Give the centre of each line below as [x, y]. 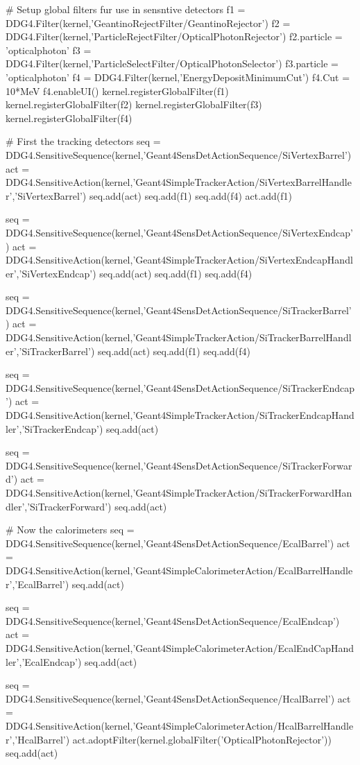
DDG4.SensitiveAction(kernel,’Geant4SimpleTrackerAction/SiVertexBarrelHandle [179, 182]
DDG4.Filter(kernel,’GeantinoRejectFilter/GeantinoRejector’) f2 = [148, 23]
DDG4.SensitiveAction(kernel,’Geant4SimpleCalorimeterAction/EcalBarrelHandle [179, 570]
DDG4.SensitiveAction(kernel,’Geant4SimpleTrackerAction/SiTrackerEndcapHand [180, 415]
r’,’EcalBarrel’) [37, 584]
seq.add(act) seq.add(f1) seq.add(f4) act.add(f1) [190, 195]
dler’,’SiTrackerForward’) [59, 506]
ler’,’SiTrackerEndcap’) [54, 428]
